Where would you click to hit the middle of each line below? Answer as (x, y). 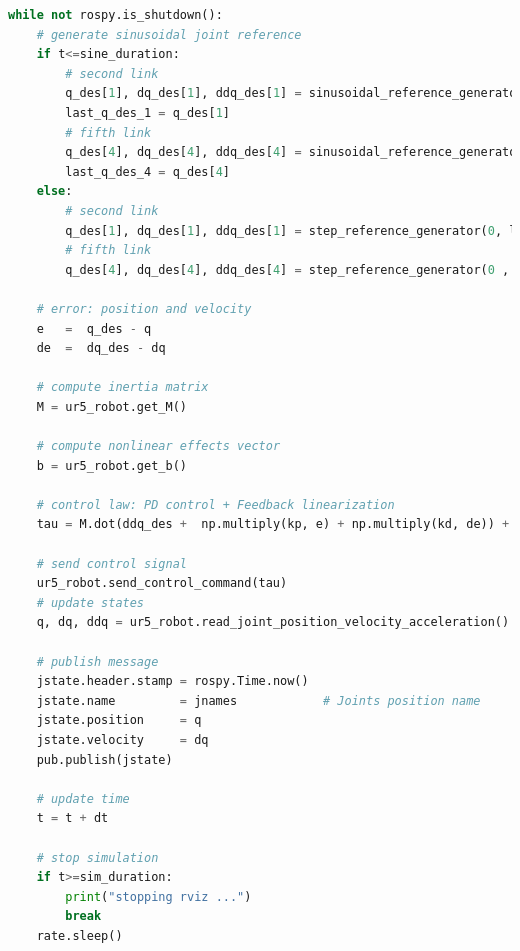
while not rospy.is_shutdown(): (115, 15)
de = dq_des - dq (101, 348)
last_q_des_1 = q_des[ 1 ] (147, 112)
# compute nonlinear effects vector (158, 446)
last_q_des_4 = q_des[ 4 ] (147, 171)
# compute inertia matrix (122, 387)
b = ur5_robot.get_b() (111, 465)
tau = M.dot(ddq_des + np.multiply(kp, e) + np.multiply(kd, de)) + (273, 524)
